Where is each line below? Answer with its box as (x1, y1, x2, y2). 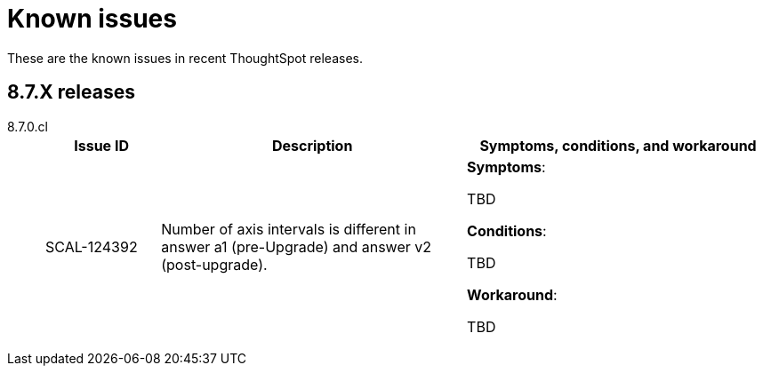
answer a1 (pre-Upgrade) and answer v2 (161, 237, 432, 256)
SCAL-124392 (45, 237, 138, 256)
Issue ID (74, 136, 129, 155)
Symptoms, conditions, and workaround (479, 136, 757, 155)
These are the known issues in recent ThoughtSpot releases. (7, 50, 363, 66)
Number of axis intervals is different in (161, 219, 416, 238)
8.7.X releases (7, 81, 135, 104)
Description (271, 136, 353, 155)
